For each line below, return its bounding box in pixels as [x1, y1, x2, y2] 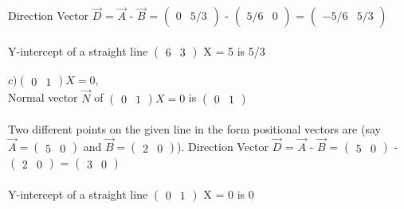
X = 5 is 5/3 [203, 42, 265, 59]
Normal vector [8, 89, 78, 106]
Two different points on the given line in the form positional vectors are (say [8, 121, 381, 137]
